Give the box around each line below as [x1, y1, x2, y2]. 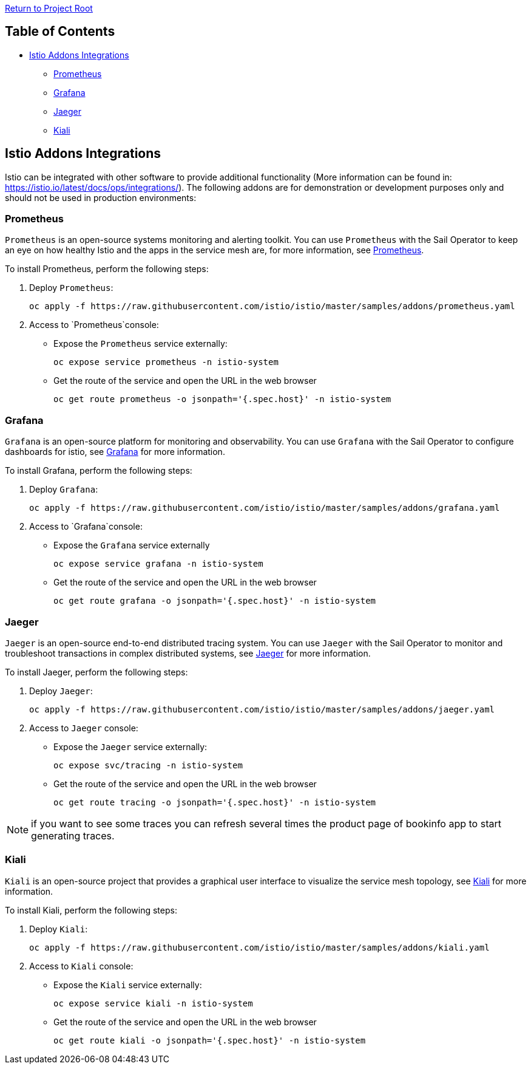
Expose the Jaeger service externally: [53, 741, 208, 752]
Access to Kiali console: [29, 960, 134, 971]
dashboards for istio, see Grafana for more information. [5, 446, 225, 457]
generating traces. [31, 829, 115, 842]
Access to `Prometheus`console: [29, 319, 159, 330]
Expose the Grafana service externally [53, 540, 210, 551]
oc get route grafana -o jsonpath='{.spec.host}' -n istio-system [53, 596, 376, 606]
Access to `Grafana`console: [29, 521, 143, 532]
